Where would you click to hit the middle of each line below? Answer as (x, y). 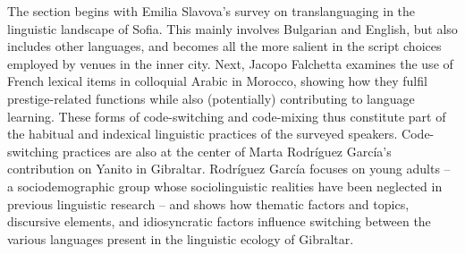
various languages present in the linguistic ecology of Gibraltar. (181, 238)
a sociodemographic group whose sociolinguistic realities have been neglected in (225, 186)
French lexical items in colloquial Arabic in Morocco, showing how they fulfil (217, 81)
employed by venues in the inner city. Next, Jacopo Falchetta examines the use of (230, 63)
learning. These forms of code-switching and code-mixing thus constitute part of (227, 116)
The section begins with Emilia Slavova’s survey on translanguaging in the (211, 11)
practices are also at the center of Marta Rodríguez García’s (227, 151)
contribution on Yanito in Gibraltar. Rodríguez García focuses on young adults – (229, 169)
